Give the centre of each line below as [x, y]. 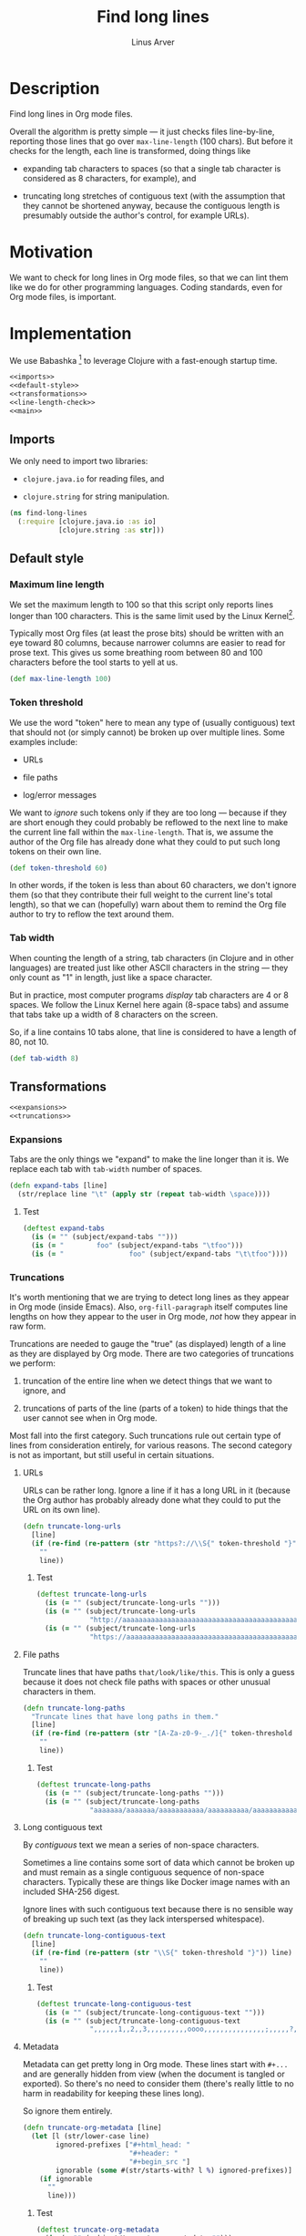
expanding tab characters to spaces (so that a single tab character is [152, 168]
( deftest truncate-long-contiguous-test [114, 2003]
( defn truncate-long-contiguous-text [94, 1936]
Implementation [71, 333]
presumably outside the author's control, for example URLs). [136, 215]
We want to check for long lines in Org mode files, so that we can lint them [149, 277]
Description [55, 88]
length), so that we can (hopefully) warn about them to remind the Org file [148, 905]
